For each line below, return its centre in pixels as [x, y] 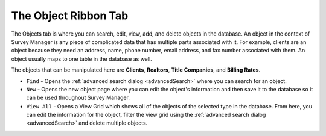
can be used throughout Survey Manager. [78, 98]
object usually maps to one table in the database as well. [81, 59]
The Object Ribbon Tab [70, 16]
